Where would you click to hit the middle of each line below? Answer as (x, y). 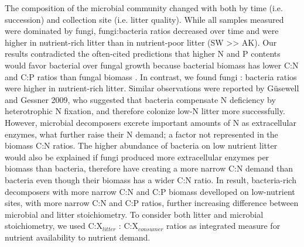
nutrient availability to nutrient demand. (78, 237)
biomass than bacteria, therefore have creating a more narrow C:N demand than (149, 168)
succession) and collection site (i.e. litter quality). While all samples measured (144, 19)
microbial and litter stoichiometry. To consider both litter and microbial (134, 214)
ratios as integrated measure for (223, 226)
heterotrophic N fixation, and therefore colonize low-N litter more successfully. (145, 111)
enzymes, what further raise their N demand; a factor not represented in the (141, 134)
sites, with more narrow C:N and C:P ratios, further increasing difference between (152, 203)
